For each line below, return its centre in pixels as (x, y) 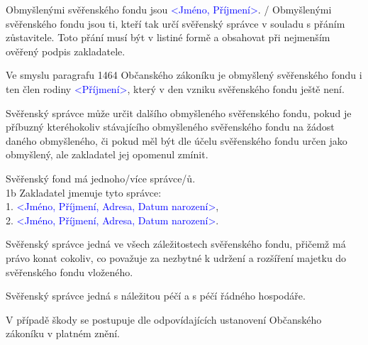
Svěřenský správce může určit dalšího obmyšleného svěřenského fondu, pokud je (179, 113)
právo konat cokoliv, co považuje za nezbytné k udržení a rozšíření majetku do (176, 257)
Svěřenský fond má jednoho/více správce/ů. (101, 178)
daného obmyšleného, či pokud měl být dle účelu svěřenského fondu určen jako (177, 140)
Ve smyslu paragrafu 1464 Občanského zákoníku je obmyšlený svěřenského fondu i (184, 75)
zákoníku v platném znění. (63, 333)
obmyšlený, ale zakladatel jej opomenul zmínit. (107, 154)
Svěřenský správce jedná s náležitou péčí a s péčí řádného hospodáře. (156, 296)
